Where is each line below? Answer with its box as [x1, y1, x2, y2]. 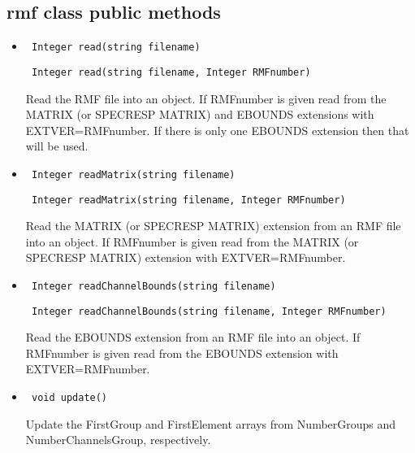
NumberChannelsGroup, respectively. [25, 431, 211, 448]
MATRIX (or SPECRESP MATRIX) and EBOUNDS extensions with [25, 106, 374, 123]
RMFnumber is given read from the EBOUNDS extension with [25, 344, 339, 361]
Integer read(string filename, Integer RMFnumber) [31, 66, 311, 78]
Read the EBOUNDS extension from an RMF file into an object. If [25, 329, 361, 346]
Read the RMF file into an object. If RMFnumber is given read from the [25, 89, 387, 107]
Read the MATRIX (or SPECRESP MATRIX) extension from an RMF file [25, 217, 401, 234]
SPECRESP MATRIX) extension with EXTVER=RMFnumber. [25, 249, 346, 266]
